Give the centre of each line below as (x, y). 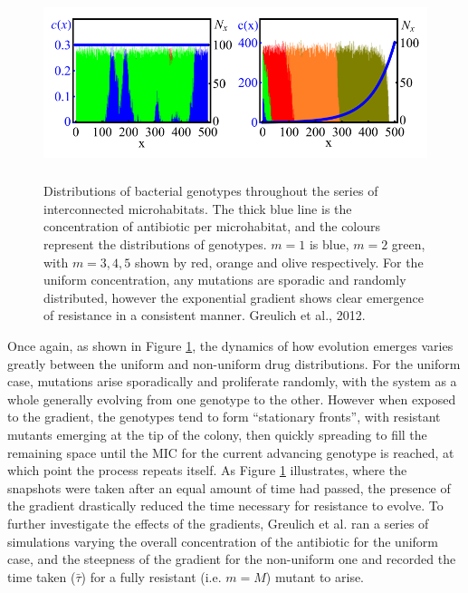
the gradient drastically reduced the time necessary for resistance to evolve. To (225, 506)
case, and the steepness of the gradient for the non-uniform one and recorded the (232, 559)
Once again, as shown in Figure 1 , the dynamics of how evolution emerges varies (230, 345)
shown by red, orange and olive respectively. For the (279, 262)
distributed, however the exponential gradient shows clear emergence (234, 297)
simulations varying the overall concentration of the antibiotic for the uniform (223, 541)
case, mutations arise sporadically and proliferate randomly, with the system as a (232, 381)
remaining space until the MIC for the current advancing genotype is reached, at (231, 452)
